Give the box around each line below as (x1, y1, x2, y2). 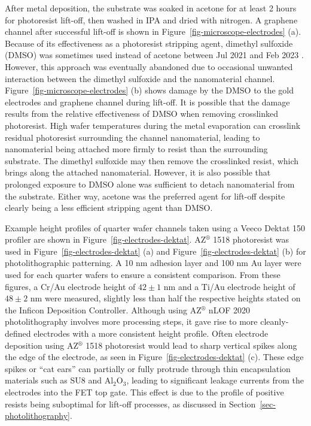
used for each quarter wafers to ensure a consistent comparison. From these (5, 268, 280, 281)
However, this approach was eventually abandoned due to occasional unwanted (5, 60, 293, 72)
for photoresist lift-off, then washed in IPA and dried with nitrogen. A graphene (5, 13, 298, 26)
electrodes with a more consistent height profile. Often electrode (33, 327, 269, 340)
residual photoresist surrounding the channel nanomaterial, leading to (5, 131, 260, 143)
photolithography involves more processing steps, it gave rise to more (5, 315, 258, 328)
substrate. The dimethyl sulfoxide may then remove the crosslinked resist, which (5, 154, 299, 167)
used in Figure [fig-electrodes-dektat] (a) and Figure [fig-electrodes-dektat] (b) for (5, 244, 306, 257)
